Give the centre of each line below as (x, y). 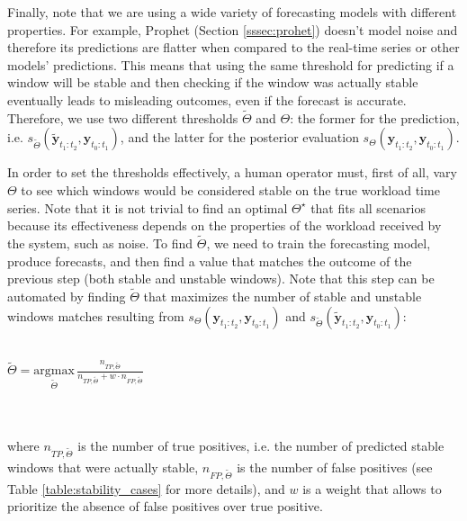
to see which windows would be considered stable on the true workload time (230, 189)
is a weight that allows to (372, 488)
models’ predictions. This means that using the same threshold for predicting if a (231, 64)
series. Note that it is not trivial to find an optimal (148, 207)
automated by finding (67, 296)
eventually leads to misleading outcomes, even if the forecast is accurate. (207, 99)
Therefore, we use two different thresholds (123, 117)
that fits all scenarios (368, 207)
